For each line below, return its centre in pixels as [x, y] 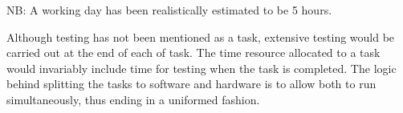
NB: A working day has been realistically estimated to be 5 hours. [169, 10]
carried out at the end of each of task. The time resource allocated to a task [193, 52]
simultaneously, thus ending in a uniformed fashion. [133, 99]
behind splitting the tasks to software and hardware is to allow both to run [191, 84]
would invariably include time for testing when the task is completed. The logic [201, 68]
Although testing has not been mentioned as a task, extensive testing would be [201, 36]
